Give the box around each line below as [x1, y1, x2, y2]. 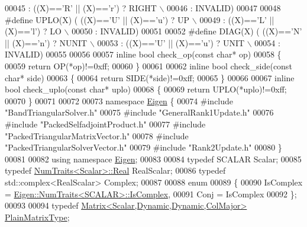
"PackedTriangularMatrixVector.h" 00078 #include [5, 129, 189, 142]
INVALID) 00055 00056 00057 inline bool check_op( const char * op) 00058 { [5, 48, 282, 60]
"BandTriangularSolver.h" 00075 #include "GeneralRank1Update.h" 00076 [5, 106, 274, 119]
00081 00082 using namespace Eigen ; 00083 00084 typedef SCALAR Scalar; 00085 [5, 152, 302, 165]
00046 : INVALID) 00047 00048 [167, 2, 281, 14]
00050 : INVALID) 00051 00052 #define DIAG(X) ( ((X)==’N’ [72, 25, 302, 37]
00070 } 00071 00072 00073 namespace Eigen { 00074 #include [5, 94, 234, 107]
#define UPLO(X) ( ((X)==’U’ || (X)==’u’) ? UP [5, 13, 190, 25]
